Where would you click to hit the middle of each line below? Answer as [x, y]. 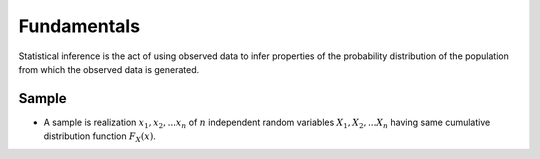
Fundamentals [79, 26]
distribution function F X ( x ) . [100, 137]
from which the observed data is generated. [109, 69]
